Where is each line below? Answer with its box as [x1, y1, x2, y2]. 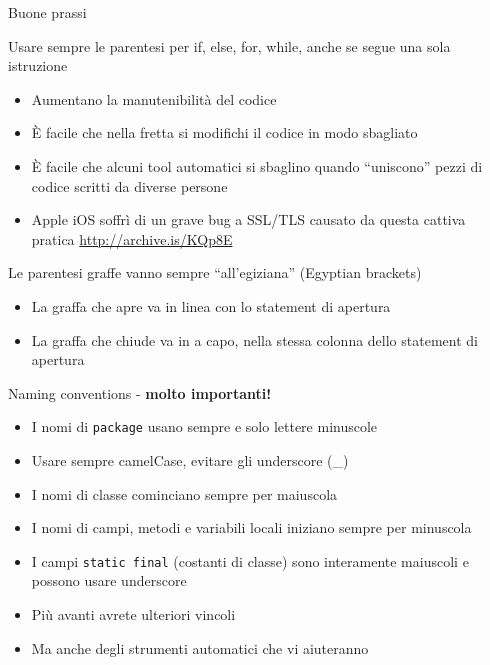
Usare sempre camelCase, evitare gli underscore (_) [31, 449, 349, 470]
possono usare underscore [31, 570, 187, 591]
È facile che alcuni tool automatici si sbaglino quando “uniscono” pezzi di [31, 155, 483, 176]
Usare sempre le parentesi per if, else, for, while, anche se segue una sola [8, 35, 451, 56]
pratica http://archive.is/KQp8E [31, 228, 233, 249]
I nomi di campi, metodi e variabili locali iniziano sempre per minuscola [31, 517, 472, 538]
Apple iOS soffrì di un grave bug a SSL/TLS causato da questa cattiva [31, 209, 466, 230]
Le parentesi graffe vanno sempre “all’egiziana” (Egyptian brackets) [8, 262, 422, 283]
